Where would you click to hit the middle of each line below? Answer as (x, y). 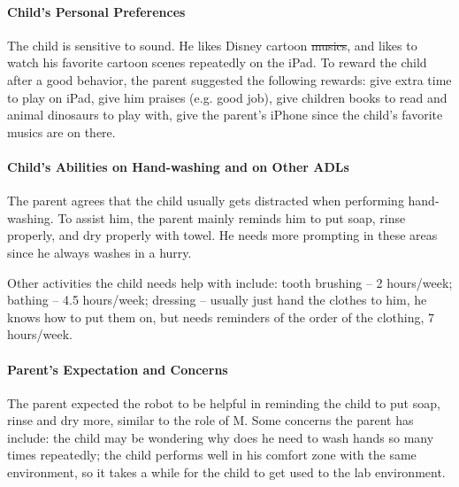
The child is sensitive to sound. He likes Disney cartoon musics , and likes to (212, 45)
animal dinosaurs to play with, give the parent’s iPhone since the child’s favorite (225, 115)
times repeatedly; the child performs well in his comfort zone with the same (212, 455)
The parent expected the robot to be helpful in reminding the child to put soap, (224, 402)
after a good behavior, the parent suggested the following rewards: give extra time (229, 79)
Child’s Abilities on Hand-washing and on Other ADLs (178, 166)
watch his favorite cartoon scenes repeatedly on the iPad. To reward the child (217, 62)
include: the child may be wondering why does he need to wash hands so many (221, 437)
